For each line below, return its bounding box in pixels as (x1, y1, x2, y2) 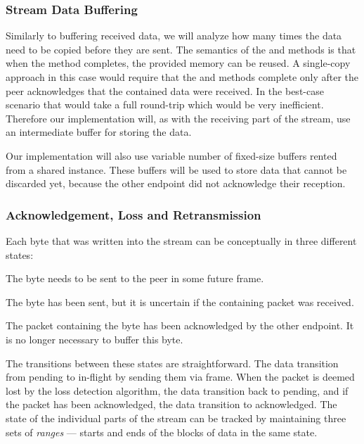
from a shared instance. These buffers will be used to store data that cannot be (6, 162, 347, 177)
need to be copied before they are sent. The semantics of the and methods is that (6, 42, 356, 56)
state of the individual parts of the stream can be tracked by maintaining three (6, 410, 346, 425)
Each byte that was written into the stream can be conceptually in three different (6, 233, 357, 248)
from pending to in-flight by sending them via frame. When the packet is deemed (6, 369, 355, 384)
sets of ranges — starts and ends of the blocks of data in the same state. (6, 424, 318, 439)
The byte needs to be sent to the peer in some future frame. (6, 271, 264, 286)
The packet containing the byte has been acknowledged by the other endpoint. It (6, 318, 354, 333)
